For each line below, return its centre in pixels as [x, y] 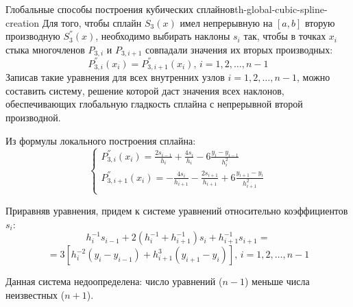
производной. [33, 117]
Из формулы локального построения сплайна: [101, 140]
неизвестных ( [35, 294]
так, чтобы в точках [285, 36]
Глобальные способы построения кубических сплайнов [120, 9]
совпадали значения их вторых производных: [239, 49]
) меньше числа [277, 281]
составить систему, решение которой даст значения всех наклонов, [145, 90]
